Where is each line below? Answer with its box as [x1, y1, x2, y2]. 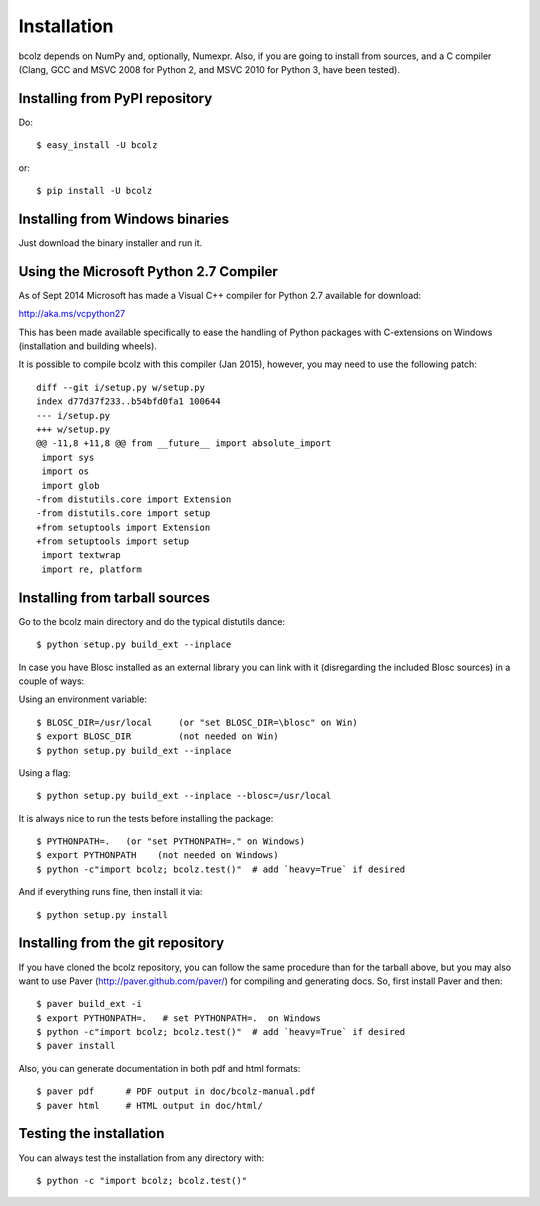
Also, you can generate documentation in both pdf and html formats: [18, 1062, 301, 1074]
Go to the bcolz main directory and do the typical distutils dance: [18, 615, 285, 627]
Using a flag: [18, 766, 71, 779]
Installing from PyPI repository [18, 90, 213, 107]
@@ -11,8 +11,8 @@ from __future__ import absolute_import [36, 438, 332, 449]
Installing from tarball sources [18, 589, 210, 606]
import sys [41, 451, 95, 463]
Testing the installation [18, 1125, 165, 1142]
